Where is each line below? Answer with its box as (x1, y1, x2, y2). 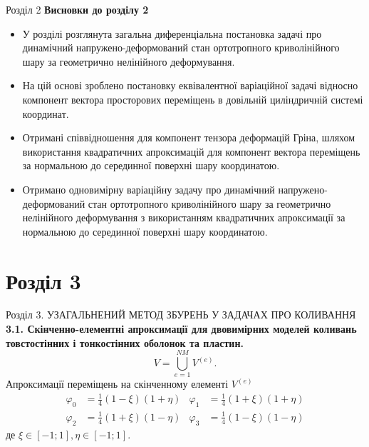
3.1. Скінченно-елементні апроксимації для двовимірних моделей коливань (6, 321, 357, 336)
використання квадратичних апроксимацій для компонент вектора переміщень (22, 144, 360, 159)
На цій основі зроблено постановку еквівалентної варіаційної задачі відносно (22, 78, 358, 93)
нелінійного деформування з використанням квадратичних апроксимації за (22, 210, 345, 225)
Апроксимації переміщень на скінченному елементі (6, 376, 229, 391)
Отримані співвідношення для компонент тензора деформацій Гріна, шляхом (22, 130, 355, 145)
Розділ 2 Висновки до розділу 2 (6, 2, 149, 16)
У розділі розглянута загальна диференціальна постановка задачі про (22, 26, 322, 41)
